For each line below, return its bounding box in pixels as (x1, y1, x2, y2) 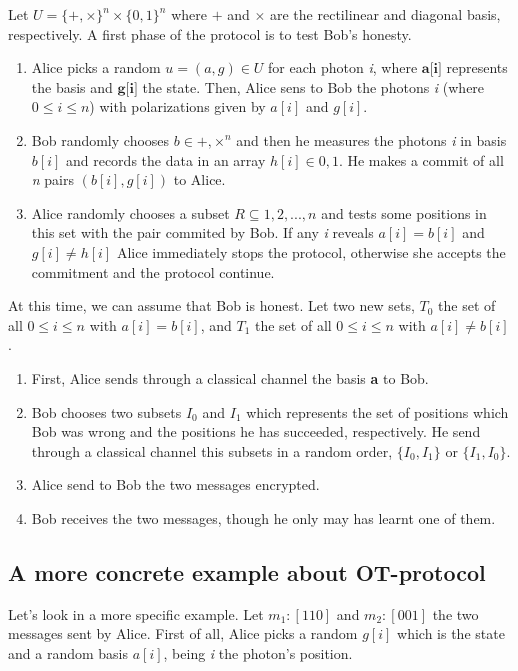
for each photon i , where (268, 57, 418, 78)
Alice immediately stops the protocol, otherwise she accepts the (116, 241, 506, 262)
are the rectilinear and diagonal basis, (270, 4, 501, 24)
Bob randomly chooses (31, 129, 170, 150)
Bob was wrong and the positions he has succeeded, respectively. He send (31, 421, 481, 442)
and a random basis (8, 642, 128, 663)
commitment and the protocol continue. (31, 261, 275, 282)
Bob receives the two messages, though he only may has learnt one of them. (31, 507, 496, 528)
